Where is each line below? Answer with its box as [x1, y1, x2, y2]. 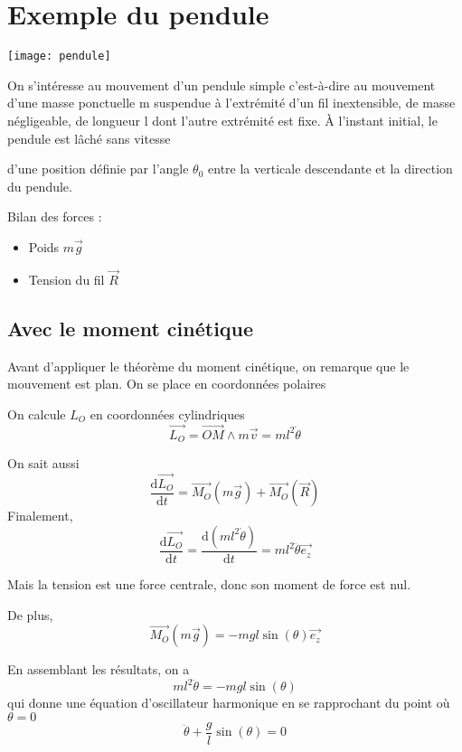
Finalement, [7, 506, 73, 525]
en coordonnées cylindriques [90, 404, 245, 423]
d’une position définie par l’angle [7, 159, 189, 178]
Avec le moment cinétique [7, 314, 254, 342]
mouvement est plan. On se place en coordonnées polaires [7, 374, 326, 393]
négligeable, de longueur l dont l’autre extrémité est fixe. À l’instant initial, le [7, 110, 438, 129]
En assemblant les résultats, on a [7, 660, 190, 679]
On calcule [7, 404, 66, 423]
